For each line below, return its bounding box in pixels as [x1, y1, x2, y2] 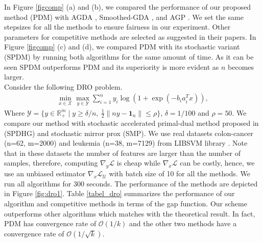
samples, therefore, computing [4, 157, 98, 168]
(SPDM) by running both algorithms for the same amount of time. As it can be [4, 51, 254, 62]
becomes [228, 61, 254, 72]
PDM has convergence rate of [4, 218, 97, 229]
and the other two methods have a [129, 218, 237, 229]
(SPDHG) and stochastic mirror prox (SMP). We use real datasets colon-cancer [4, 127, 253, 138]
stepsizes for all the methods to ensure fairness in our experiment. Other [4, 21, 231, 32]
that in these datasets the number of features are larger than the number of [4, 147, 241, 158]
